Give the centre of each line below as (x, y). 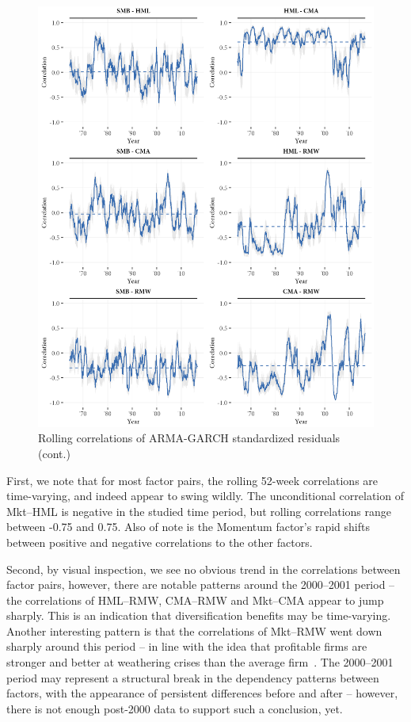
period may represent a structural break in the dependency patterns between (193, 677)
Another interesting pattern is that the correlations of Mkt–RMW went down (194, 630)
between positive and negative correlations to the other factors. (160, 542)
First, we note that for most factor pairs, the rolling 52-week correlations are (192, 480)
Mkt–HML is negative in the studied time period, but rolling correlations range (199, 511)
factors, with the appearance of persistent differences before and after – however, (202, 693)
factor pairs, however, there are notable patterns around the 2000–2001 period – (201, 584)
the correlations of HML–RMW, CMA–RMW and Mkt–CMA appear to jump (195, 600)
